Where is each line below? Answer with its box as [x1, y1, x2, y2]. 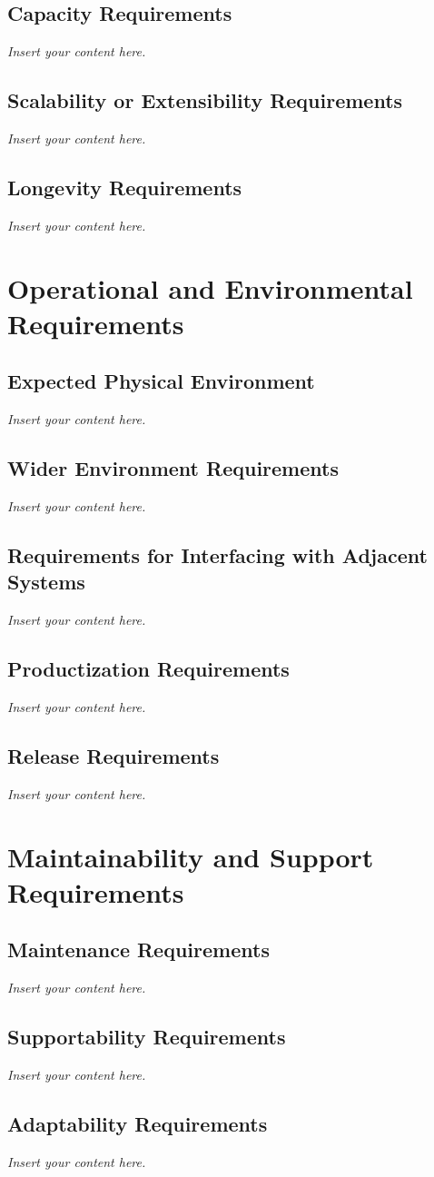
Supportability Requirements [7, 1023, 286, 1051]
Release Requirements [7, 741, 220, 769]
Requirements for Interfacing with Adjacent [7, 540, 428, 569]
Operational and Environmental [7, 269, 413, 306]
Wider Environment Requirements [7, 454, 339, 482]
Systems [7, 568, 85, 596]
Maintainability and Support [7, 837, 374, 875]
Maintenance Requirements [7, 935, 270, 964]
